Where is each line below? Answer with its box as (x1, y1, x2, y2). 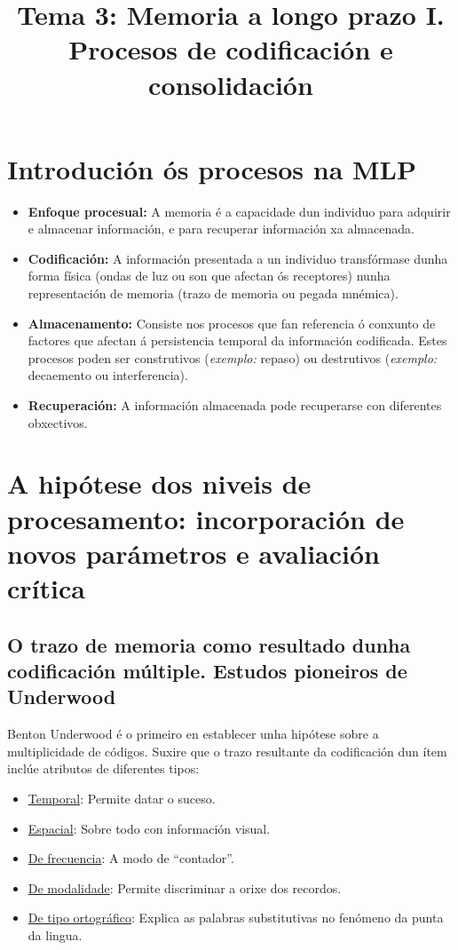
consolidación (148, 66, 313, 102)
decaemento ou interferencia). (28, 366, 188, 384)
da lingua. (28, 925, 83, 944)
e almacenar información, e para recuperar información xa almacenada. (28, 219, 415, 238)
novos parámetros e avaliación (7, 534, 380, 571)
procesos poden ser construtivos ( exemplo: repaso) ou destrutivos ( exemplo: (28, 348, 438, 367)
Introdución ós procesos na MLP (7, 150, 416, 186)
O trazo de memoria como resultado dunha (7, 630, 411, 658)
